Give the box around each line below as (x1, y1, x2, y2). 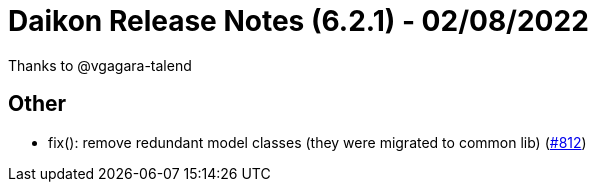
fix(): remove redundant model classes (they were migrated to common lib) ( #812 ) (48, 133, 587, 151)
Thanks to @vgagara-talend (8, 56, 192, 74)
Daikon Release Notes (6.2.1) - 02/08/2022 (8, 4, 589, 38)
